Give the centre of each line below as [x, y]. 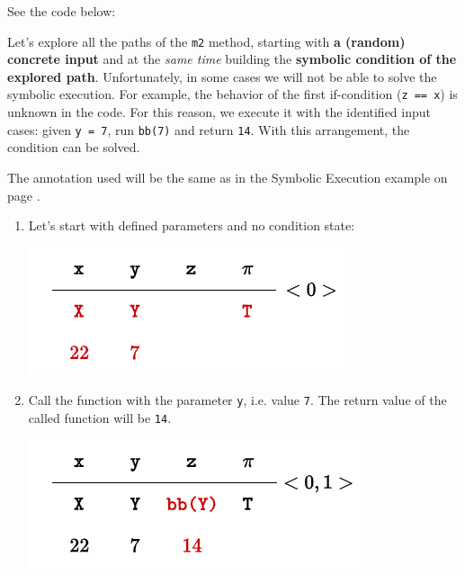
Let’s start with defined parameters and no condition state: [192, 225]
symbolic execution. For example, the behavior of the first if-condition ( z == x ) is [232, 94]
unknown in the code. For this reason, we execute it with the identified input [219, 112]
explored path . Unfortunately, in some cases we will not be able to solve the [222, 76]
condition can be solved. [74, 147]
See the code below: [62, 11]
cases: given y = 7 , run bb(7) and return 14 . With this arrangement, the [209, 129]
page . [24, 195]
